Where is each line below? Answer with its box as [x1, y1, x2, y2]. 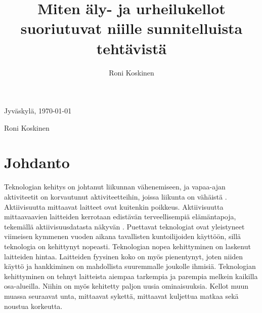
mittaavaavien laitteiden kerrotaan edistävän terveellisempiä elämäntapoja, [4, 211, 236, 222]
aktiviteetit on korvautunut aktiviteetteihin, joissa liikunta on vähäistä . [4, 191, 227, 202]
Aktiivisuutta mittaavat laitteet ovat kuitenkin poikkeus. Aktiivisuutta [4, 201, 224, 212]
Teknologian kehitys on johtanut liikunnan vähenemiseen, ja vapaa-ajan [4, 181, 226, 192]
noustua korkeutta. [4, 300, 63, 311]
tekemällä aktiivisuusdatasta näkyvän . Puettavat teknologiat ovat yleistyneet [4, 221, 245, 231]
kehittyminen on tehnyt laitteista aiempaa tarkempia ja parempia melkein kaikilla [4, 270, 258, 281]
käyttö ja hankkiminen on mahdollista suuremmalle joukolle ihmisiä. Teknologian [4, 261, 256, 271]
